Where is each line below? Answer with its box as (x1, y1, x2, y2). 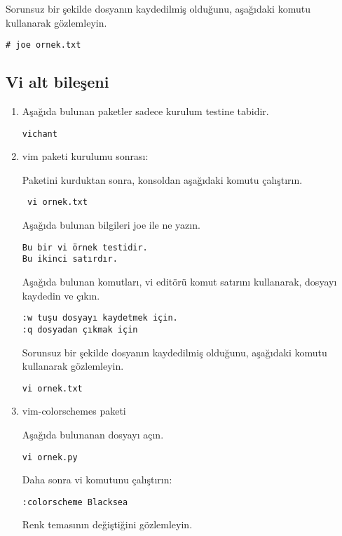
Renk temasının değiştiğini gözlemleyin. (22, 517, 193, 532)
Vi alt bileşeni (6, 71, 109, 93)
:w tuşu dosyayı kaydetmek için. (22, 313, 178, 323)
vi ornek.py (22, 452, 78, 462)
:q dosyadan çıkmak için (22, 324, 138, 335)
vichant (22, 128, 57, 139)
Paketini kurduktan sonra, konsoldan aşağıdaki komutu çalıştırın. (22, 172, 303, 187)
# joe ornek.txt (6, 40, 81, 51)
